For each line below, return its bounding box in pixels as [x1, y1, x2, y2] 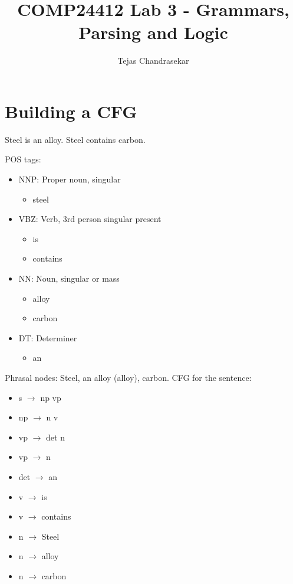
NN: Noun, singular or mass [18, 272, 120, 284]
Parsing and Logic [78, 20, 228, 44]
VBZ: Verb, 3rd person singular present [18, 213, 162, 225]
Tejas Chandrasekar [117, 54, 189, 67]
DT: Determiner [18, 331, 77, 344]
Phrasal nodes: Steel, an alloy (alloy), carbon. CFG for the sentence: [5, 371, 252, 383]
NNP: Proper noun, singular [18, 173, 121, 185]
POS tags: [5, 153, 41, 165]
